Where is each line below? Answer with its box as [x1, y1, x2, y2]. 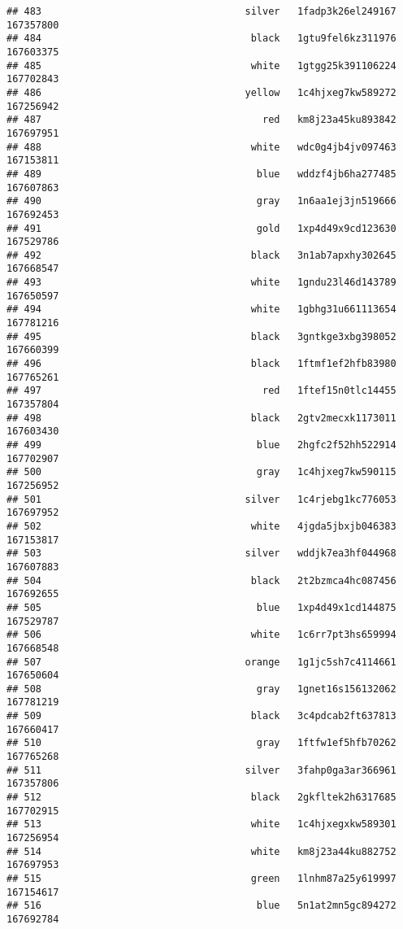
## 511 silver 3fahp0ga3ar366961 [6, 764, 396, 776]
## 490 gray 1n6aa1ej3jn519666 [6, 195, 396, 207]
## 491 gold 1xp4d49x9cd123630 [6, 222, 396, 234]
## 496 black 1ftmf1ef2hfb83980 [6, 358, 396, 370]
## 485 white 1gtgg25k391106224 [6, 59, 396, 72]
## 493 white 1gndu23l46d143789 [6, 277, 396, 289]
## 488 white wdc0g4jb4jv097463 [6, 141, 396, 153]
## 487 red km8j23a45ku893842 [6, 114, 396, 126]
